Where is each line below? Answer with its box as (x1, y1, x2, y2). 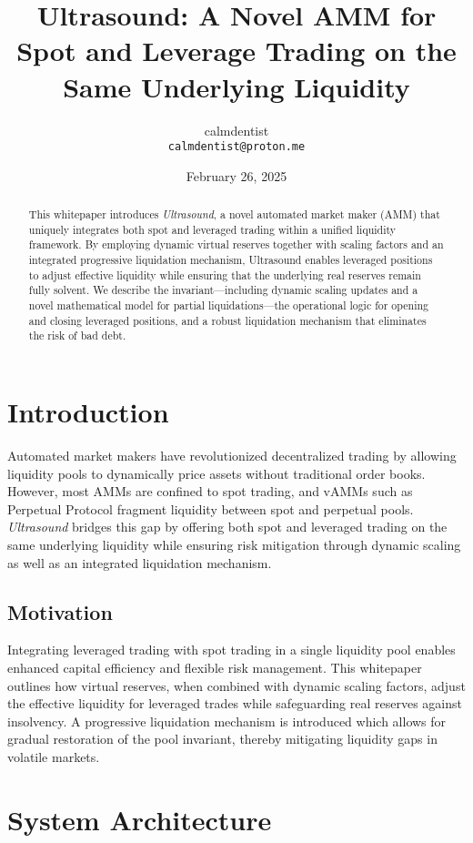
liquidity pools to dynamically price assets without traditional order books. (7, 463, 426, 482)
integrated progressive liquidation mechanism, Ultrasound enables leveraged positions (28, 252, 433, 268)
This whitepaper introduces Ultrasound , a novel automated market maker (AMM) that (28, 207, 440, 222)
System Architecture (7, 800, 272, 838)
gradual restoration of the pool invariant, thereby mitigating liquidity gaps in (7, 729, 438, 748)
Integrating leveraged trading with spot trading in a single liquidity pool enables (7, 640, 456, 659)
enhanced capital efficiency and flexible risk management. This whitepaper (7, 657, 422, 676)
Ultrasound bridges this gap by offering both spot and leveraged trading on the (7, 517, 448, 536)
